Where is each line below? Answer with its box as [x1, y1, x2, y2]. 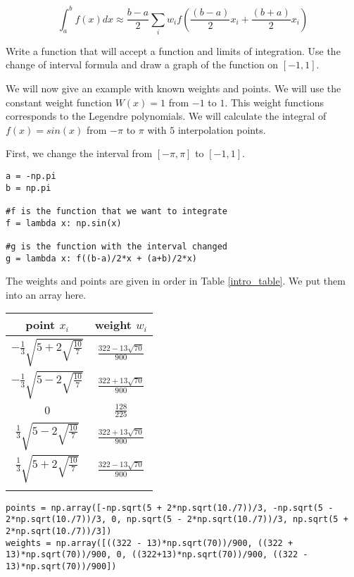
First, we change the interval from [6, 146, 153, 161]
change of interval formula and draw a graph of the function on [6, 57, 279, 72]
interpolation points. [177, 122, 266, 137]
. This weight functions [225, 94, 324, 109]
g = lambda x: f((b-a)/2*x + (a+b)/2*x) [6, 253, 198, 263]
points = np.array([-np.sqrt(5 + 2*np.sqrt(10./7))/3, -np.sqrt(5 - [6, 502, 334, 513]
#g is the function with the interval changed [6, 241, 227, 252]
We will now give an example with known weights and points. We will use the [6, 81, 341, 96]
